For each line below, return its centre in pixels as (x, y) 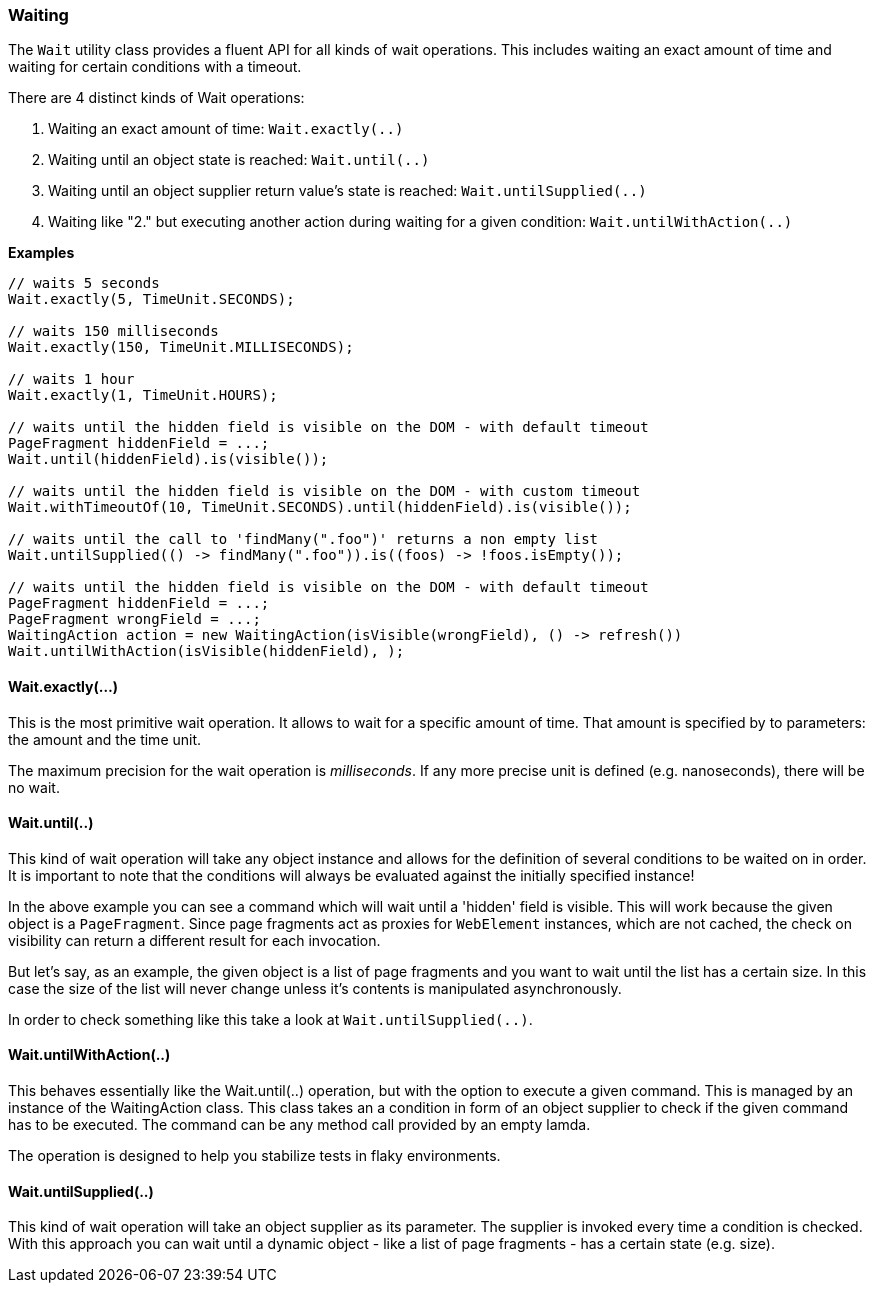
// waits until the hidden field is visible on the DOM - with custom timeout (324, 491)
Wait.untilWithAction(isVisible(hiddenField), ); (206, 651)
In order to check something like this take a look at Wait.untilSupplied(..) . (270, 1019)
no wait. (34, 787)
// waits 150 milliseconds (113, 331)
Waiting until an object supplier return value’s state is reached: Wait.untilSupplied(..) (347, 191)
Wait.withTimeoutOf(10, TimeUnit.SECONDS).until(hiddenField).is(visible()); (320, 507)
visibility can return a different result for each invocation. (194, 940)
